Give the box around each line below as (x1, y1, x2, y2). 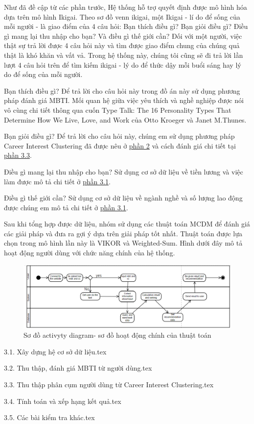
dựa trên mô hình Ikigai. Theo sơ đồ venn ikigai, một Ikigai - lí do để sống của (4, 11, 240, 22)
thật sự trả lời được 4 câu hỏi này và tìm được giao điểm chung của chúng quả (4, 40, 240, 50)
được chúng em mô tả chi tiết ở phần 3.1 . (4, 202, 128, 212)
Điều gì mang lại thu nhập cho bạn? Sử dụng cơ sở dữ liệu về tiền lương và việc (4, 166, 243, 176)
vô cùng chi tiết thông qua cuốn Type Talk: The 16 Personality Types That (4, 104, 231, 115)
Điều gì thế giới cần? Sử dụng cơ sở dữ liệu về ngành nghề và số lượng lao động (4, 193, 243, 203)
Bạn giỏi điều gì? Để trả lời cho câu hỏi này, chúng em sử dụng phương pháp (4, 131, 235, 141)
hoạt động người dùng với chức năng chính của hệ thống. (4, 248, 175, 258)
